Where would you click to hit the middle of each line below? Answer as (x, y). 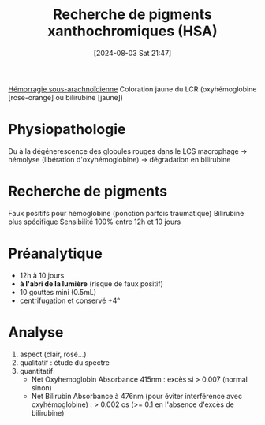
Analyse (36, 332)
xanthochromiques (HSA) (132, 31)
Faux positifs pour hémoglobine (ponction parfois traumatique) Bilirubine (126, 213)
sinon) (42, 387)
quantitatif (36, 371)
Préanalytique (55, 253)
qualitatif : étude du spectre (65, 362)
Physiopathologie (67, 130)
